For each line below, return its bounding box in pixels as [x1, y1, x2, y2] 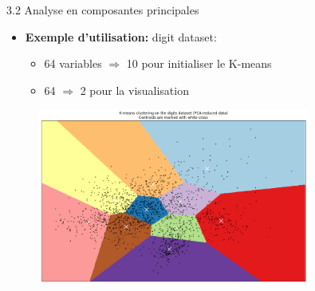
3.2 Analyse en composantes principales [6, 2, 199, 18]
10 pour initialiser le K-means [126, 55, 272, 72]
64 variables [44, 55, 102, 72]
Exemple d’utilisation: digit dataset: [25, 28, 217, 45]
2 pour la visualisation [80, 81, 189, 98]
